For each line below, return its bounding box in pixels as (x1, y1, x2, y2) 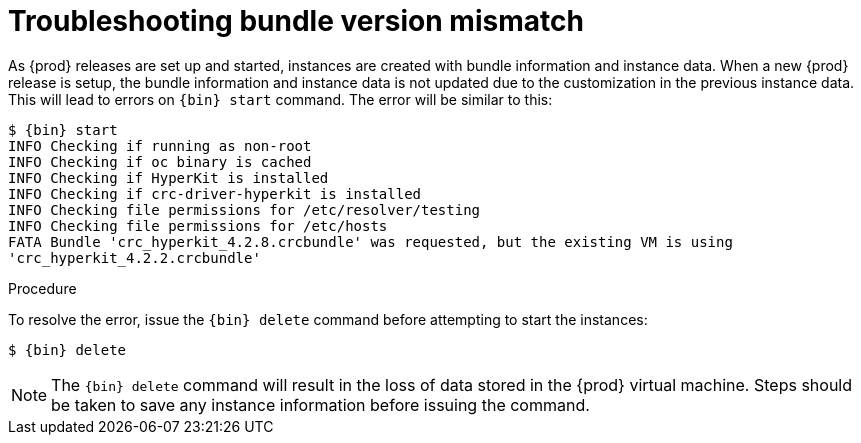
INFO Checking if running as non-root (8, 137, 312, 154)
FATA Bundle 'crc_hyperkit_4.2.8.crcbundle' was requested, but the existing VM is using (8, 233, 733, 250)
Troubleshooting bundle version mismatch (8, 4, 584, 38)
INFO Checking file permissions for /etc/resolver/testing (8, 201, 481, 218)
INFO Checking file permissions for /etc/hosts (8, 217, 388, 234)
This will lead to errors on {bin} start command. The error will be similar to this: (8, 90, 553, 108)
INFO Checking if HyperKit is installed (8, 169, 329, 186)
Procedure (8, 279, 77, 297)
